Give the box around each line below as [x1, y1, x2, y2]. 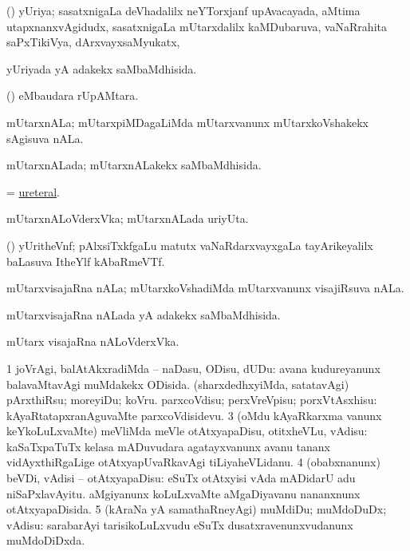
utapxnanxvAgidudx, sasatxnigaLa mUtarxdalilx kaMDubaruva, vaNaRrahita [6, 18, 387, 34]
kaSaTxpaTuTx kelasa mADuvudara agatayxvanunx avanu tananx [6, 438, 330, 454]
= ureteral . [6, 183, 60, 200]
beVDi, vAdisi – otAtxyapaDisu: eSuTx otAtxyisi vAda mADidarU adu [6, 470, 356, 486]
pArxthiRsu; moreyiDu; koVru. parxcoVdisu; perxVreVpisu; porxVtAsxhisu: [6, 391, 377, 408]
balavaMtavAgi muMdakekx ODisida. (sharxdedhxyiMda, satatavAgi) [6, 375, 349, 392]
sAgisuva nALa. [6, 129, 84, 146]
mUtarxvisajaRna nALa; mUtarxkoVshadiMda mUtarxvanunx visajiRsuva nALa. [6, 279, 404, 296]
